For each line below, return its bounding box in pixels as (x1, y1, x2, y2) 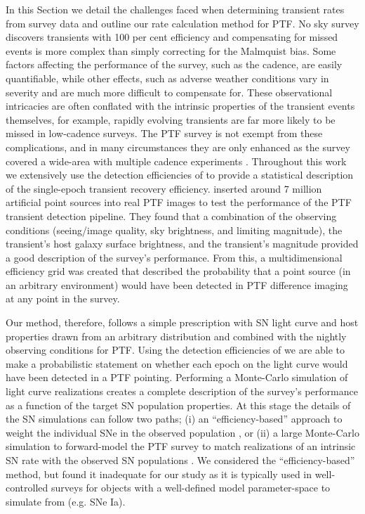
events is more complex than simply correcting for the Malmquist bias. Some (6, 43, 336, 58)
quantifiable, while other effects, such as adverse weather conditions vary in (6, 70, 329, 85)
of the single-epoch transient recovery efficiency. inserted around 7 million (6, 181, 322, 195)
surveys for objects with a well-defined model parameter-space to (51, 480, 331, 495)
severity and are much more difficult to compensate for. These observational (6, 84, 333, 99)
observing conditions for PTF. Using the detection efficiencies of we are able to (6, 342, 345, 357)
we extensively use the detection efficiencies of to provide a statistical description (6, 167, 354, 182)
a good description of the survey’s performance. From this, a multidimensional (6, 250, 343, 264)
